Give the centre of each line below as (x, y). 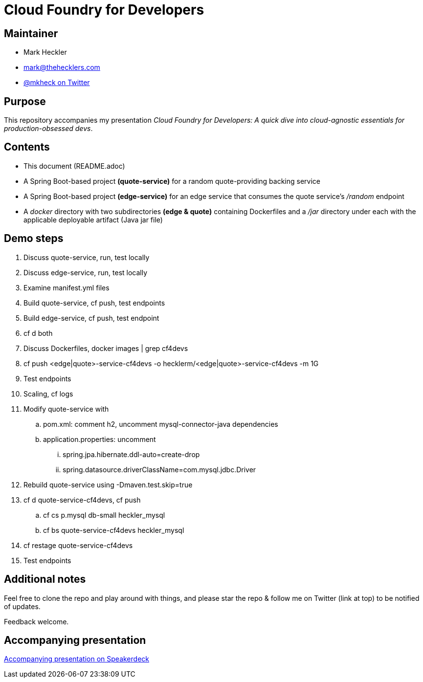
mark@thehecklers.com (62, 67)
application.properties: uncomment (100, 439)
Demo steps (34, 239)
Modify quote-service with (66, 409)
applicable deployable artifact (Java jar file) (93, 220)
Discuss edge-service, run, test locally (86, 272)
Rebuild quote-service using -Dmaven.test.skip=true (108, 484)
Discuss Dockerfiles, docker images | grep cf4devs (106, 348)
